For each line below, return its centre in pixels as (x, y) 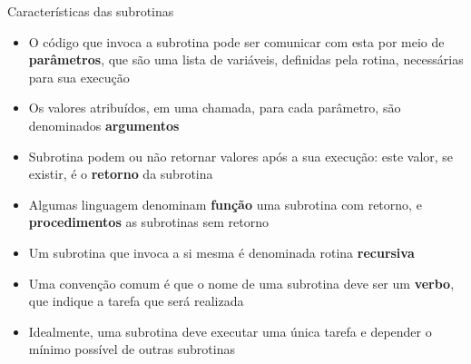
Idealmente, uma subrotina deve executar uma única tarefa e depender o (230, 331)
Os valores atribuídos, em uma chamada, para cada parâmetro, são (215, 108)
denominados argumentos (104, 125)
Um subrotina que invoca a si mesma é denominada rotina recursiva (221, 252)
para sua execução (79, 77)
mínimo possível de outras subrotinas (132, 349)
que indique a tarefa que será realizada (136, 301)
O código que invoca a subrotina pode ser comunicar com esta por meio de (236, 41)
